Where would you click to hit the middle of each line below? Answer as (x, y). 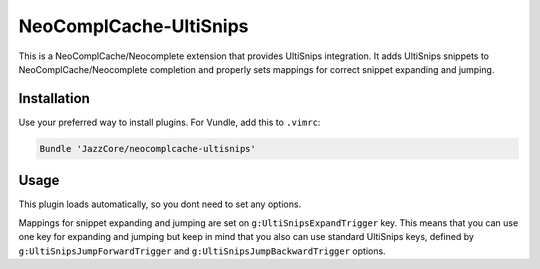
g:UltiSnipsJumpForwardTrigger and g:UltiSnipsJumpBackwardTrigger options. (202, 251)
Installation (54, 98)
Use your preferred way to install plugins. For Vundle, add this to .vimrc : (169, 122)
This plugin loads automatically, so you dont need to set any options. (160, 204)
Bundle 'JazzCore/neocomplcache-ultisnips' (148, 148)
